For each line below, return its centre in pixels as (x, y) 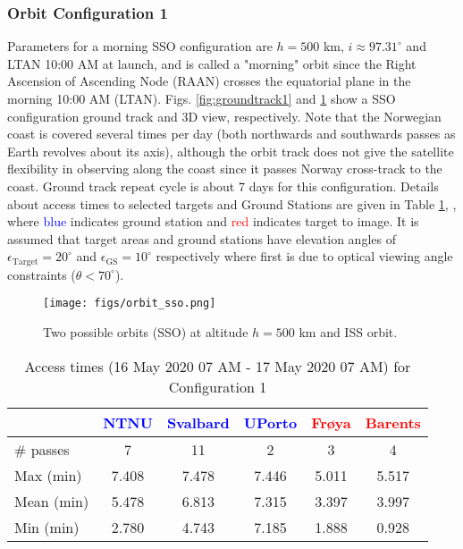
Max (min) (48, 475)
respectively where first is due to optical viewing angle (304, 256)
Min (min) (47, 527)
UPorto (270, 422)
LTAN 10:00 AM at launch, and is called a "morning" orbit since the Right (212, 63)
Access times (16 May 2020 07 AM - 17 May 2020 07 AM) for (218, 366)
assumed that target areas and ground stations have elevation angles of (202, 238)
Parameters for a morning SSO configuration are (140, 46)
